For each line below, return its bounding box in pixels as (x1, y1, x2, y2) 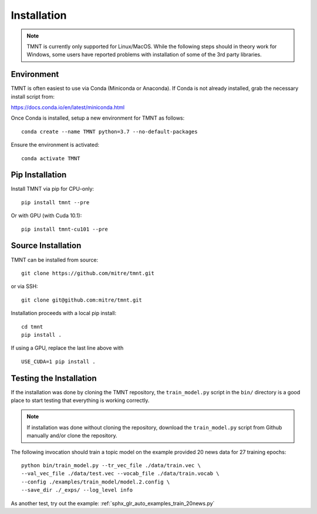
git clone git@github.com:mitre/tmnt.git (21, 296, 142, 303)
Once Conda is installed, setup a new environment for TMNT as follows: (11, 114, 185, 121)
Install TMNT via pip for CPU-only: (11, 185, 94, 192)
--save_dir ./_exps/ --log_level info (21, 487, 133, 493)
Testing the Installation (11, 373, 97, 383)
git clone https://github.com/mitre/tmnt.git (21, 270, 155, 276)
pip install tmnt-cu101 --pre (21, 226, 109, 232)
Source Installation (11, 241, 82, 251)
